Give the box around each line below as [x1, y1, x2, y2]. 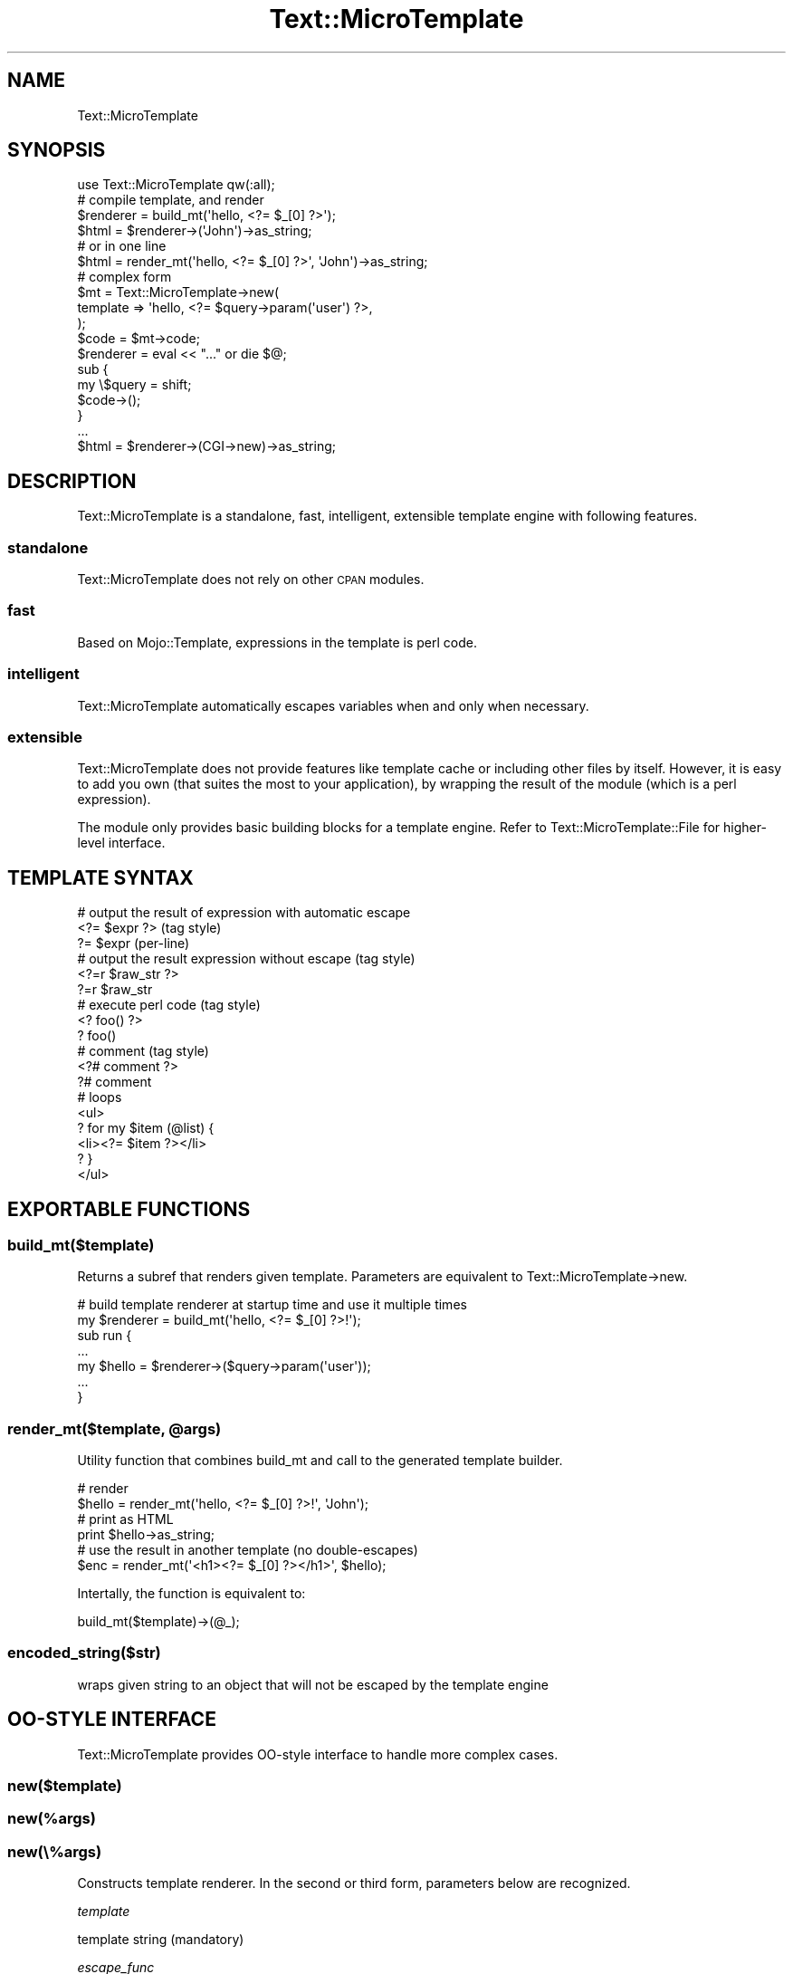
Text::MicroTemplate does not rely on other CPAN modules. [77, 571, 425, 588]
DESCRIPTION [7, 469, 137, 493]
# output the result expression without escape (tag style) [77, 951, 416, 967]
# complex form [77, 269, 172, 285]
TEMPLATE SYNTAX [7, 866, 194, 889]
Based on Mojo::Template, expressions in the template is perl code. [77, 634, 477, 650]
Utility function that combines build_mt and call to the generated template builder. [77, 1452, 563, 1469]
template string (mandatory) [77, 1931, 244, 1948]
